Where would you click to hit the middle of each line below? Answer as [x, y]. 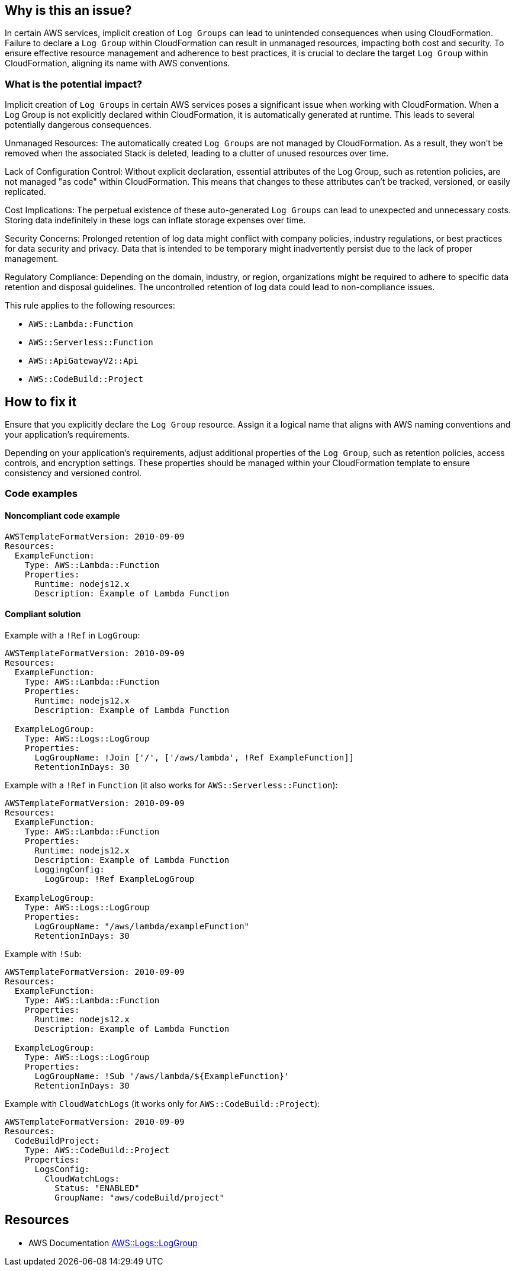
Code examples [41, 494]
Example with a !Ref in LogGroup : [73, 635]
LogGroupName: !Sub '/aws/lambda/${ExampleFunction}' [162, 1076]
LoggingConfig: [70, 869]
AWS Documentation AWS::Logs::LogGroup [113, 1243]
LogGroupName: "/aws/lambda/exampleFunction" [142, 926]
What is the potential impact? [74, 84]
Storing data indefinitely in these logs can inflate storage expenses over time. [155, 220]
